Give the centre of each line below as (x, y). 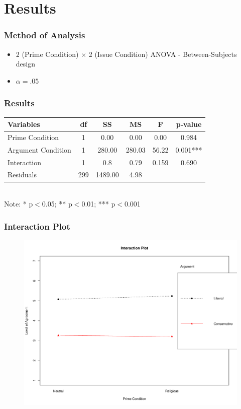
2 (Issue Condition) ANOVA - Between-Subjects (163, 54)
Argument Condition (39, 149)
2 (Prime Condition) (47, 54)
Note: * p (19, 204)
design (25, 64)
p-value (189, 124)
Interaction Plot (37, 226)
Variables (24, 124)
